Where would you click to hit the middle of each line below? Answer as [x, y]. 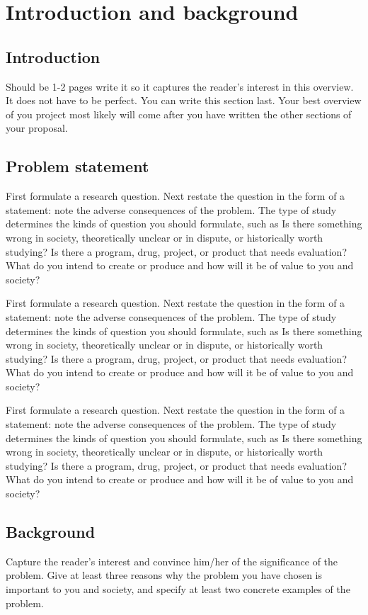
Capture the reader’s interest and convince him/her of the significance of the [172, 561]
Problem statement [77, 166]
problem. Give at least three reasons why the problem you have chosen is [164, 575]
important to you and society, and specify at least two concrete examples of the [178, 589]
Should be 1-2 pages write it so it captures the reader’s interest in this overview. [180, 86]
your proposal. [37, 128]
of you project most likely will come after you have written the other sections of [179, 114]
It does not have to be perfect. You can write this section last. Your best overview [184, 100]
